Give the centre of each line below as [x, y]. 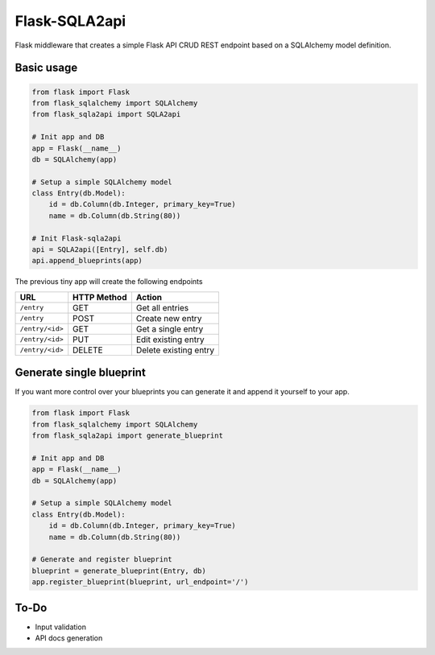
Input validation [60, 627]
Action [149, 297]
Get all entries [162, 307]
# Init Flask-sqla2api [77, 238]
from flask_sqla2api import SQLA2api [106, 114]
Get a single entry [170, 328]
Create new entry [169, 318]
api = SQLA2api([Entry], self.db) [100, 250]
